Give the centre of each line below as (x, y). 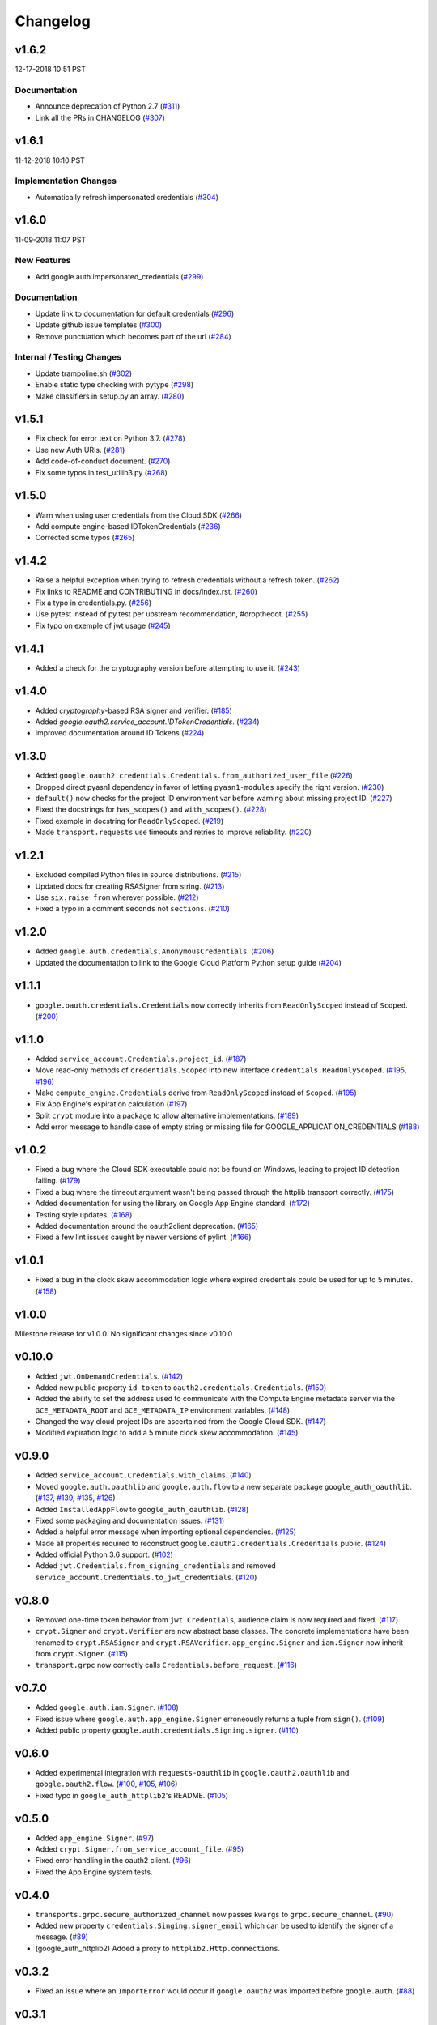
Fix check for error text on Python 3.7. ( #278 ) (110, 438)
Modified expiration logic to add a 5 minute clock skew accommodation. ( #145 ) (167, 1433)
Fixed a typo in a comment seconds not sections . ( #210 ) (133, 909)
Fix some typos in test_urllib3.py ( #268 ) (101, 472)
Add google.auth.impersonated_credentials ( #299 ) (119, 276)
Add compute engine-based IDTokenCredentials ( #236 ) (128, 526)
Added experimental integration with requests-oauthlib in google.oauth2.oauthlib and (192, 1772)
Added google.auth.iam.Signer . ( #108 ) (107, 1707)
